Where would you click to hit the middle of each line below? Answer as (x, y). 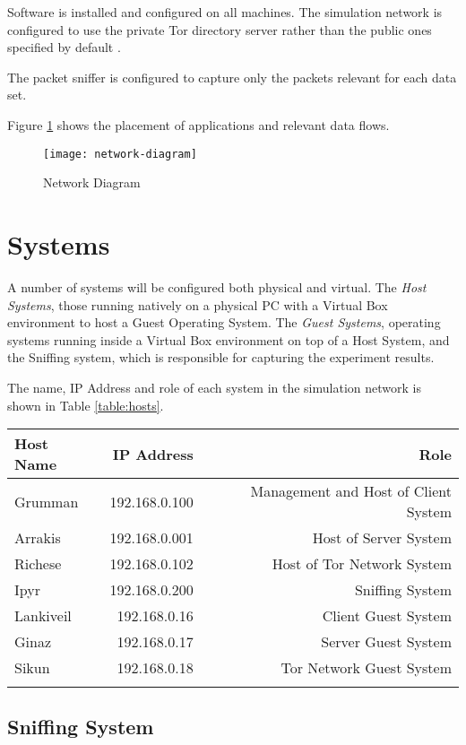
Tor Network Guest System (366, 668)
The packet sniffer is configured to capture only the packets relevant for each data (232, 77)
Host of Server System (382, 538)
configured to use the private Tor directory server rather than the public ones (220, 29)
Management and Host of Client (351, 491)
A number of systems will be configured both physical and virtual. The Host (217, 286)
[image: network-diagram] (120, 154)
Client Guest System (387, 616)
